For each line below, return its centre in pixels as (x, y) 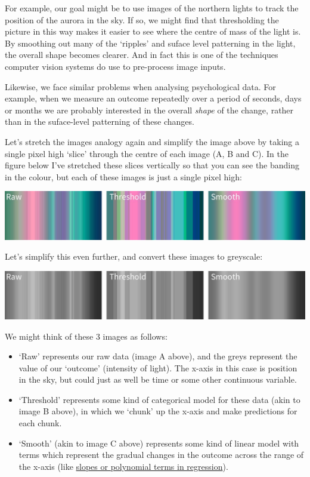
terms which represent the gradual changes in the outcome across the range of (161, 455)
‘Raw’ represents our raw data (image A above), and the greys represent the (158, 356)
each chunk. (40, 423)
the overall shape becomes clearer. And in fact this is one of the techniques (142, 55)
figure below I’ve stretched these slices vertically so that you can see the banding (152, 165)
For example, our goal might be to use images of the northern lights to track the (152, 8)
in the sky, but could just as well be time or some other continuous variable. (158, 379)
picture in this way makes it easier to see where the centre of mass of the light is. (153, 31)
